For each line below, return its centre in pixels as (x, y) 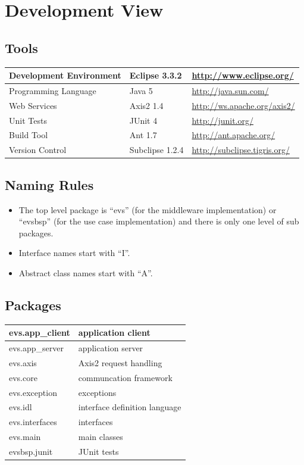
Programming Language (53, 90)
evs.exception (33, 392)
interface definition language (130, 407)
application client (114, 333)
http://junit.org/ (222, 120)
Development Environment (65, 75)
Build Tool (29, 135)
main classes (101, 437)
